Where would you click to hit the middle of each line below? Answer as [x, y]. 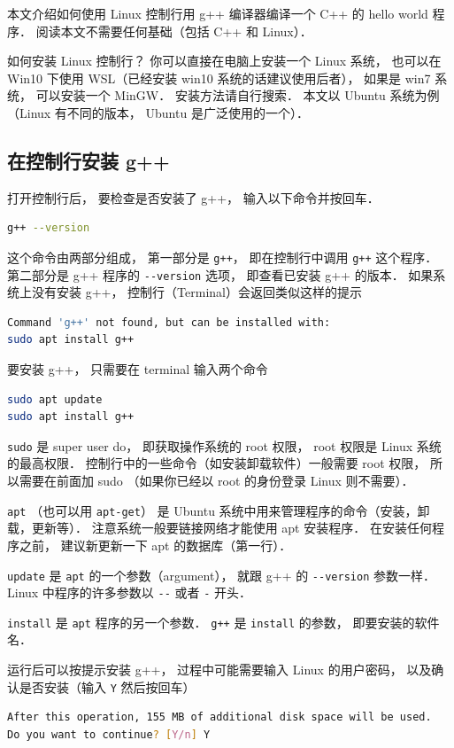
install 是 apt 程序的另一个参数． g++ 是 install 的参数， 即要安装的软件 [223, 622]
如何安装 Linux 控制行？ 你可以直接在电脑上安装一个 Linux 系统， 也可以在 [224, 61]
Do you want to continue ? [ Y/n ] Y [109, 734]
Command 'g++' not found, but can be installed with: [169, 322]
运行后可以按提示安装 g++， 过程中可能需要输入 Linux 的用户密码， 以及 [219, 670]
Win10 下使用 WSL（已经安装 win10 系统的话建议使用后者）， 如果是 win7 [219, 78]
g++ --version [49, 228]
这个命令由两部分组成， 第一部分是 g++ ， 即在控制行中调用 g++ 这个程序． [223, 257]
